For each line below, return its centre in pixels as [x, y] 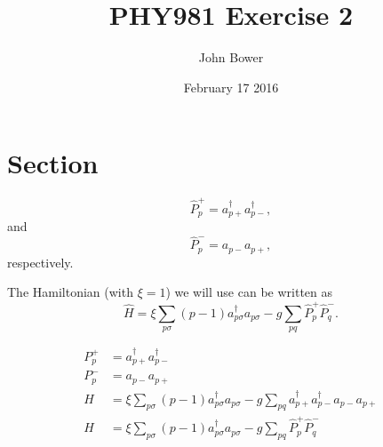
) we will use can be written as [249, 292]
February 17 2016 [231, 87]
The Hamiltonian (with [70, 292]
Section [53, 163]
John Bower [231, 57]
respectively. [40, 262]
